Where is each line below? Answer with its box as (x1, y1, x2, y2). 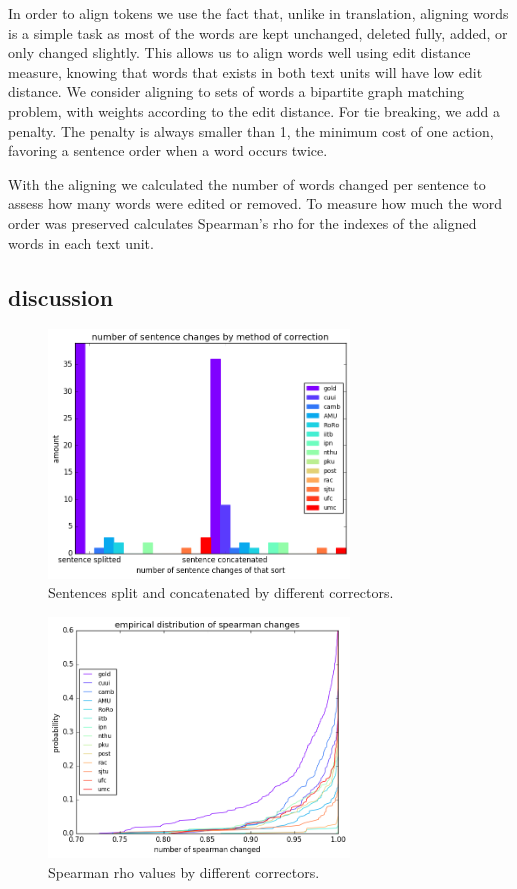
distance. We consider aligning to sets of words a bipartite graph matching (8, 81, 464, 102)
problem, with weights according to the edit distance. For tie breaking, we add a (8, 100, 501, 121)
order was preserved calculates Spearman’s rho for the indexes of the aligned (8, 212, 477, 233)
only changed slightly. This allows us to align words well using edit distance (8, 42, 471, 63)
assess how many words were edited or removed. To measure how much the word (8, 193, 503, 214)
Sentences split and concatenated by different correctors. (48, 582, 394, 603)
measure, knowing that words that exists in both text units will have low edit (8, 61, 483, 82)
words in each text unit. (8, 232, 154, 253)
